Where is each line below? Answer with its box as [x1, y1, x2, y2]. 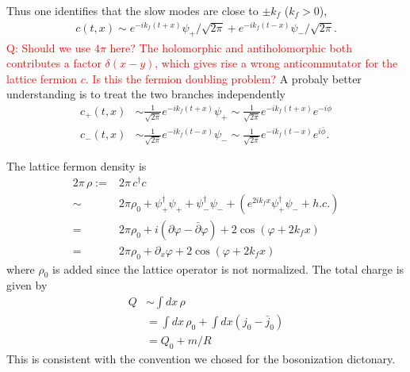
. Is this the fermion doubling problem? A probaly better [85, 70, 362, 86]
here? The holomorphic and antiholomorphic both [109, 39, 353, 56]
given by [6, 277, 48, 293]
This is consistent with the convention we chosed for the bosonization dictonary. [6, 350, 396, 366]
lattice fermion [6, 70, 78, 86]
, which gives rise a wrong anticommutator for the [155, 55, 398, 71]
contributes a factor [6, 55, 102, 71]
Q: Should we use [6, 39, 91, 56]
